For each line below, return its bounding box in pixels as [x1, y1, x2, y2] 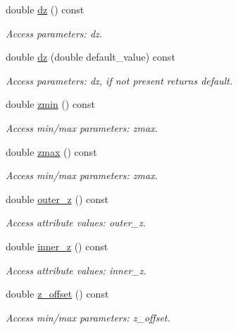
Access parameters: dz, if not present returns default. [6, 73, 233, 87]
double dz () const [6, 2, 84, 16]
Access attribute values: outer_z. [6, 215, 146, 230]
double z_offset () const [6, 286, 109, 301]
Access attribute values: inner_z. [6, 262, 146, 277]
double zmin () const [6, 97, 95, 111]
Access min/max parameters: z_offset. [6, 310, 170, 324]
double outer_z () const [6, 191, 108, 206]
